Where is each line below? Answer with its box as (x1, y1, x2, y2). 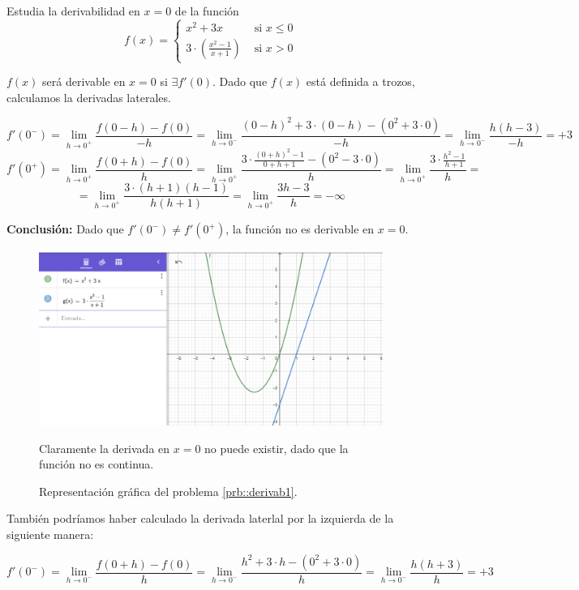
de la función (174, 2, 239, 19)
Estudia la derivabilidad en (6, 2, 140, 19)
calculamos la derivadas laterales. (6, 88, 171, 105)
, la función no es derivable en (225, 220, 375, 237)
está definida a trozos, (306, 73, 415, 90)
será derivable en (42, 73, 126, 90)
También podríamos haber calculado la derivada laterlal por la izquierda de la (6, 510, 394, 527)
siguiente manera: (6, 526, 94, 542)
